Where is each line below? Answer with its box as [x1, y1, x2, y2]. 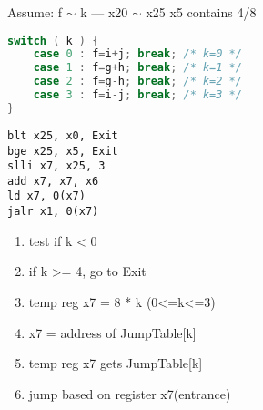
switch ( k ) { [7, 34, 99, 47]
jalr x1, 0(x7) [7, 205, 99, 219]
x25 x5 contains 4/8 [146, 3, 257, 21]
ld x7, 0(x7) [7, 190, 86, 203]
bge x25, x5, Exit [7, 144, 118, 158]
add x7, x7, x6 [7, 174, 99, 188]
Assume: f [7, 3, 63, 21]
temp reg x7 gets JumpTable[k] [28, 354, 203, 373]
